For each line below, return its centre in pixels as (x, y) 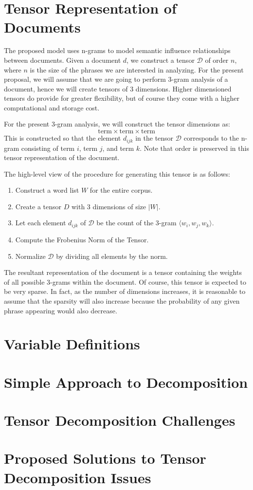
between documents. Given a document (63, 60)
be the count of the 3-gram (136, 223)
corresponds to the (211, 138)
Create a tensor (38, 206)
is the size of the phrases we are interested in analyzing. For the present (137, 69)
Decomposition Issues (78, 477)
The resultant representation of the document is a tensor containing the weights (123, 272)
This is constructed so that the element (63, 138)
